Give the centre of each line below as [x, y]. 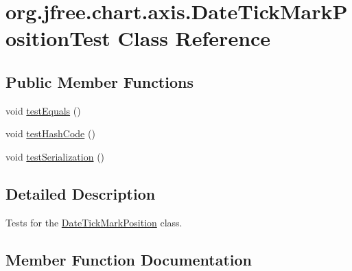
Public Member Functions [99, 81]
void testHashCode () [50, 133]
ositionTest [58, 38]
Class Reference [194, 38]
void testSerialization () [55, 156]
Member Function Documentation [129, 259]
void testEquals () [43, 110]
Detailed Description [81, 193]
